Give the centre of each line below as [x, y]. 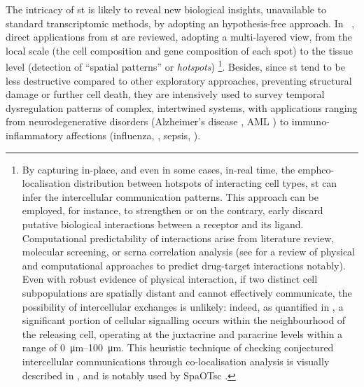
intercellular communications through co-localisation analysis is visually [176, 361]
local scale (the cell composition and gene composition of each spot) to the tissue [179, 50]
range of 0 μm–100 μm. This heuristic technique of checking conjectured [178, 347]
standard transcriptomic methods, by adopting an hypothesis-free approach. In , [180, 23]
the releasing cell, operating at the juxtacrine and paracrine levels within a [182, 333]
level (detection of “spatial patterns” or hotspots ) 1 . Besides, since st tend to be [175, 66]
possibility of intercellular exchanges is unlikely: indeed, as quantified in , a [183, 306]
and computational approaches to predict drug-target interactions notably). [184, 265]
